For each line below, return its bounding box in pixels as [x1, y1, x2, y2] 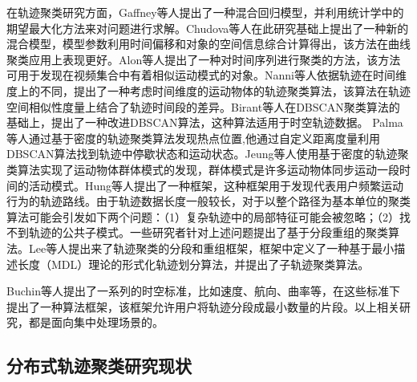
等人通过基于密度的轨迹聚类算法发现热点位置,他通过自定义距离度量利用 [6, 129, 380, 146]
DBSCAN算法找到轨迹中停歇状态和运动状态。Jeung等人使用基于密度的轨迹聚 [6, 145, 409, 162]
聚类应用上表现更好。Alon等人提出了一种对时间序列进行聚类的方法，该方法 [6, 51, 401, 67]
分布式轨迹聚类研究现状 [6, 353, 192, 378]
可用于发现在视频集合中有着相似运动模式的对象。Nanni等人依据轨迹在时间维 [6, 67, 407, 83]
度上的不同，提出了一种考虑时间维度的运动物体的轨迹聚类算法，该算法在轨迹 [6, 82, 411, 99]
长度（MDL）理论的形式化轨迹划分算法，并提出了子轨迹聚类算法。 [17, 255, 370, 272]
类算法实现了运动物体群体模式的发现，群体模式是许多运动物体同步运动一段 [6, 161, 399, 177]
